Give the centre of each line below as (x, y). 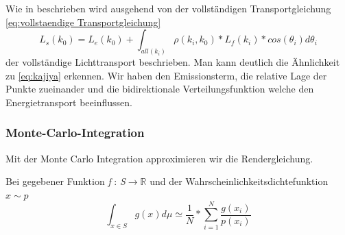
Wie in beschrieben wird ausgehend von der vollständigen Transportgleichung (168, 8)
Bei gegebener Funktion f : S (66, 181)
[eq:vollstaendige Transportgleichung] (83, 22)
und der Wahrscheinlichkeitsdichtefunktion (239, 181)
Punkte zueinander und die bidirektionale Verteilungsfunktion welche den (160, 89)
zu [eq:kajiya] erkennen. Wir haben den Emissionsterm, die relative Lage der (166, 75)
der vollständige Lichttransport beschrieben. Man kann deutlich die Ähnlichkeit (173, 62)
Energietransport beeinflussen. (69, 102)
